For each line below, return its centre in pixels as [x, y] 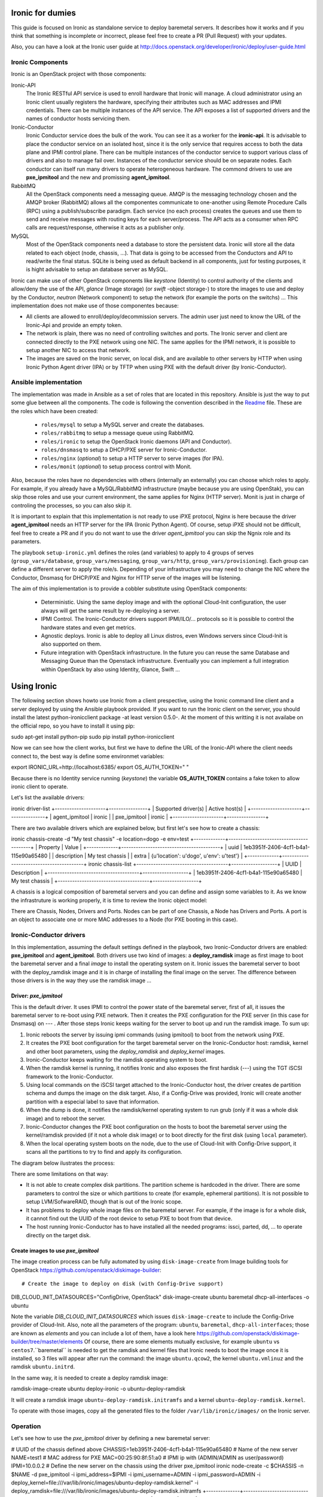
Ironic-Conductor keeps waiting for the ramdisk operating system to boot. [117, 1059]
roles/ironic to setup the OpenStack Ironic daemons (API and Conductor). [136, 441]
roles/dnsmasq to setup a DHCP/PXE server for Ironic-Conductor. [124, 450]
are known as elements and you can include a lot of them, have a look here [103, 1333]
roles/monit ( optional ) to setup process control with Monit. [116, 466]
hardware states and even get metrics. [89, 627]
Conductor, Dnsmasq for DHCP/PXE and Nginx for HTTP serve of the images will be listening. [126, 577]
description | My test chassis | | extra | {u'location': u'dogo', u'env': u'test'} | [149, 856]
